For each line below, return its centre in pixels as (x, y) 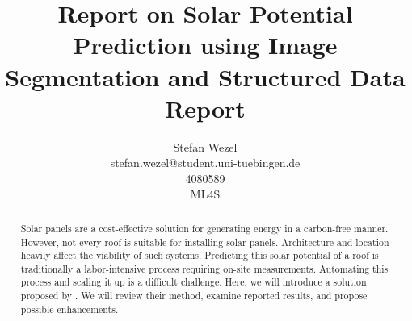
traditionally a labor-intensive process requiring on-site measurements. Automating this (204, 268)
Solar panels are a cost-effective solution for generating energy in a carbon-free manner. (204, 228)
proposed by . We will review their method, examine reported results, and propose (194, 296)
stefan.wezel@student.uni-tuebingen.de (205, 163)
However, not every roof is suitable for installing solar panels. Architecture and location (205, 242)
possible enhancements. (69, 308)
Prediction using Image (205, 45)
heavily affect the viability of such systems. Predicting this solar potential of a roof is (200, 255)
